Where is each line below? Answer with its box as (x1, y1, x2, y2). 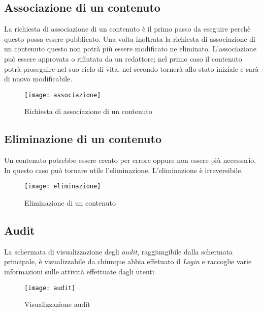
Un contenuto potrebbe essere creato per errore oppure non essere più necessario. (4, 155, 256, 165)
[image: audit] (24, 284, 76, 292)
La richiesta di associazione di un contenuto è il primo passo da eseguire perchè (4, 23, 251, 34)
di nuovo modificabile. (4, 73, 73, 84)
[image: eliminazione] (24, 183, 101, 190)
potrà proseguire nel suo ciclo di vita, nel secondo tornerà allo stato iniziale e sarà (4, 63, 259, 74)
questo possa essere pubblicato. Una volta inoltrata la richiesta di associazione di (4, 33, 255, 44)
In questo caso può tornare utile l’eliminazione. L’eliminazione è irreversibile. (4, 164, 243, 175)
